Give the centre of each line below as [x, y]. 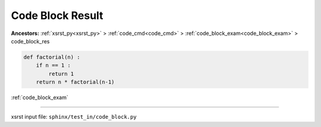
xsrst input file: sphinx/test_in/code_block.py [74, 117]
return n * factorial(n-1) [75, 82]
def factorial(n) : [52, 57]
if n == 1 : [53, 66]
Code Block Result [57, 15]
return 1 [61, 74]
